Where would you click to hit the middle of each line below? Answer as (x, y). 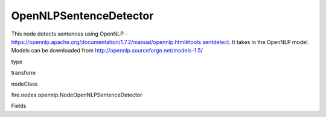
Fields (19, 106)
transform (24, 73)
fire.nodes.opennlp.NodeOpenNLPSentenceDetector (77, 95)
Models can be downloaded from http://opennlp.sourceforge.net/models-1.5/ (107, 51)
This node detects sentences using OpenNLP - (69, 34)
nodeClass (24, 84)
